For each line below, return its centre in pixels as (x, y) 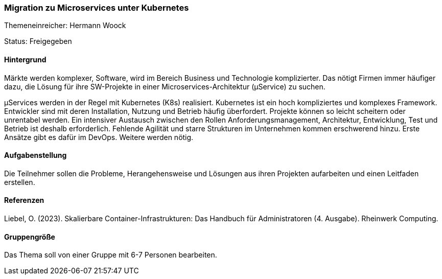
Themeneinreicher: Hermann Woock (65, 26)
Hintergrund (25, 59)
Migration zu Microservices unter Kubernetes (97, 8)
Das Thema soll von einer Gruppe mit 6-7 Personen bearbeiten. (111, 255)
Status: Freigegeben (38, 41)
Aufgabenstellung (36, 155)
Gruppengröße (30, 237)
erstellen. (20, 182)
